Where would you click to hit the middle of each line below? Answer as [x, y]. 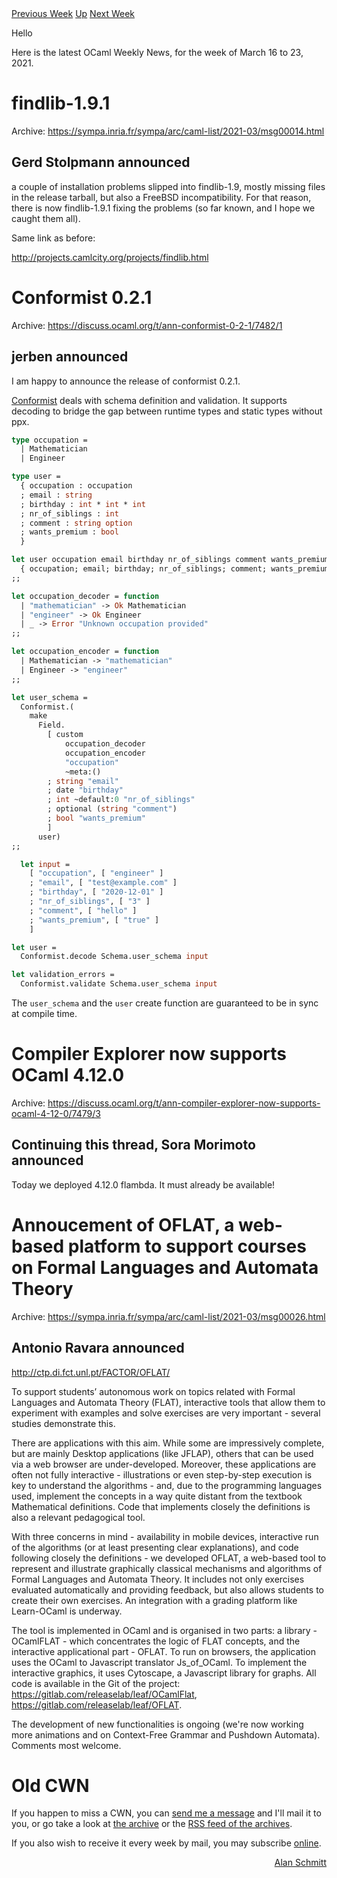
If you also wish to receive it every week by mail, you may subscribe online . [166, 1843]
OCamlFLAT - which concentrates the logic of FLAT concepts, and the [156, 1641]
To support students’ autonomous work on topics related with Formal [153, 1391]
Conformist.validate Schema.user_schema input [119, 984]
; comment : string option [76, 523]
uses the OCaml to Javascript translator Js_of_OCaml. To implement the [159, 1662]
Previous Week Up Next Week [73, 13]
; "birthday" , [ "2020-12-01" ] [96, 892]
